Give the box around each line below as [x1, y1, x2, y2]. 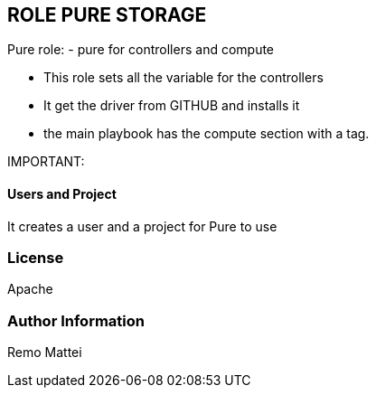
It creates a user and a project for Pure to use [7, 218, 277, 234]
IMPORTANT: [7, 154, 85, 170]
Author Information [7, 311, 146, 330]
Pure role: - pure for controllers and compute [7, 42, 275, 58]
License [7, 249, 64, 268]
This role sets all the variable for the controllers [43, 70, 324, 86]
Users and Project [7, 186, 117, 202]
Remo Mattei [7, 344, 82, 361]
